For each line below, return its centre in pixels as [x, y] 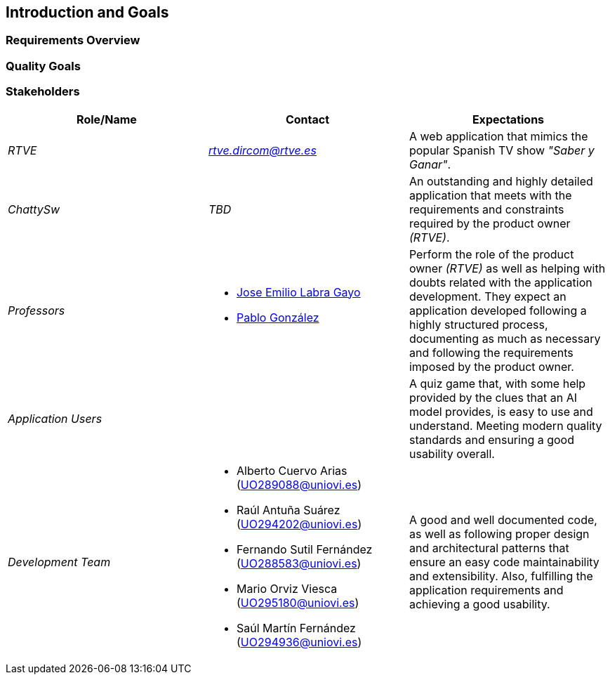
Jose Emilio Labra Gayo [298, 292]
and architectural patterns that [489, 548]
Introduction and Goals [87, 12]
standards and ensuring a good [491, 439]
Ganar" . [430, 164]
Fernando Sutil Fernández [304, 549]
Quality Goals [43, 66]
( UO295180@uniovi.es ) [298, 602]
